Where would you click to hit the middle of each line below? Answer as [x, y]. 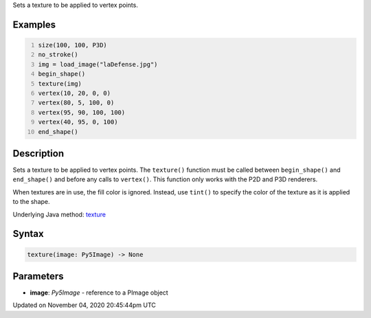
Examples [34, 24]
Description [38, 154]
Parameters [38, 276]
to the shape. [32, 202]
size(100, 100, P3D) [73, 45]
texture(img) [60, 83]
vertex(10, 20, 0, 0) [75, 93]
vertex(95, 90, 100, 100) [82, 112]
